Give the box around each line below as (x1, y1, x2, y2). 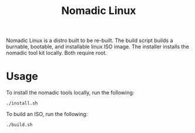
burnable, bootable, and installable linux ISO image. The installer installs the (6, 43, 189, 50)
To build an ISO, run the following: (6, 111, 88, 118)
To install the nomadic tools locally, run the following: (6, 89, 135, 96)
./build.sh (6, 122, 33, 128)
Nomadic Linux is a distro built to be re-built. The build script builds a (6, 37, 173, 44)
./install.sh (6, 100, 38, 106)
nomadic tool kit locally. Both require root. (6, 50, 107, 57)
